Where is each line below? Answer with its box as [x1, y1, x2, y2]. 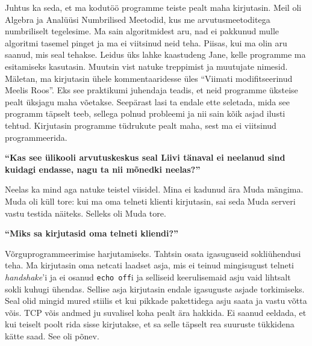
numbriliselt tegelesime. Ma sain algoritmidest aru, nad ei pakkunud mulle [5, 25, 279, 37]
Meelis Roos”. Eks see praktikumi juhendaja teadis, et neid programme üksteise [5, 84, 298, 96]
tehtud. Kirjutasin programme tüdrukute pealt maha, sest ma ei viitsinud [5, 119, 276, 131]
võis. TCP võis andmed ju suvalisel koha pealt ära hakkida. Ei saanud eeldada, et [5, 306, 307, 318]
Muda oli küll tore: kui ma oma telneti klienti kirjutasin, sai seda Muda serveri [5, 194, 296, 207]
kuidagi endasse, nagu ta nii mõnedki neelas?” [5, 162, 201, 175]
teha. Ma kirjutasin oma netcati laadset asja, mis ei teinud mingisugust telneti [5, 259, 295, 271]
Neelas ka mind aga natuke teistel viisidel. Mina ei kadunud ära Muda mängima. [5, 183, 304, 196]
